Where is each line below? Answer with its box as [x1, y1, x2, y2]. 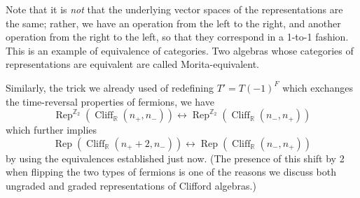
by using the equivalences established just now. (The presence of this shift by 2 [6, 150, 345, 165]
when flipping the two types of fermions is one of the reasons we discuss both [6, 164, 336, 179]
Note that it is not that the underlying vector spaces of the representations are [6, 2, 343, 16]
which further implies [6, 122, 97, 137]
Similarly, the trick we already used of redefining [6, 80, 214, 94]
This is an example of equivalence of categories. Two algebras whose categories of [6, 43, 354, 57]
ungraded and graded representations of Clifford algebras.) [6, 178, 256, 192]
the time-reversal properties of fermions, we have [6, 94, 214, 108]
